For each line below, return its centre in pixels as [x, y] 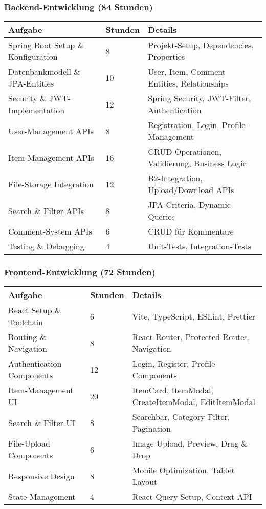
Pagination [151, 429]
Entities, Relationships [188, 83]
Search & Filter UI [42, 422]
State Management [42, 497]
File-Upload [29, 443]
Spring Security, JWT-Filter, [199, 98]
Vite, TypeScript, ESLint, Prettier [194, 316]
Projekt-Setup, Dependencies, [201, 45]
